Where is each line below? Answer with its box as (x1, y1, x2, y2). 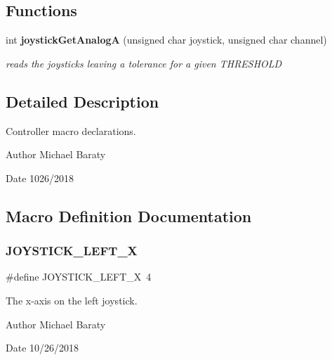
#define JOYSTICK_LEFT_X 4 (6, 269, 152, 284)
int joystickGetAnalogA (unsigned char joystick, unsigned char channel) (6, 32, 327, 47)
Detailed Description (6, 90, 159, 112)
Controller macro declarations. (6, 123, 136, 138)
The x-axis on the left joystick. (6, 292, 138, 307)
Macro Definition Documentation (6, 205, 252, 226)
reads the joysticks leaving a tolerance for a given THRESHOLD (6, 56, 282, 70)
